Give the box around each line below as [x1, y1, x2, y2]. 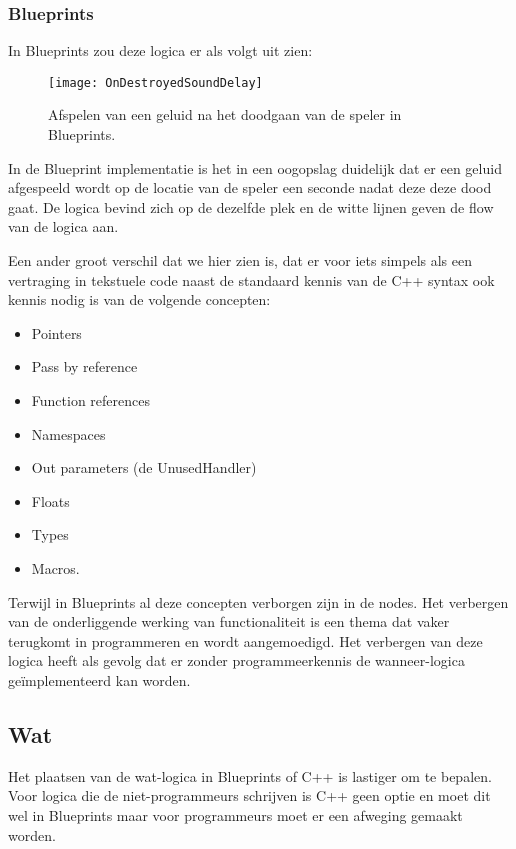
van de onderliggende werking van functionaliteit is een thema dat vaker [8, 611, 450, 632]
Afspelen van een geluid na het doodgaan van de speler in [48, 104, 402, 125]
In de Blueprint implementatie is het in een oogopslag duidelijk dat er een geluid [8, 157, 502, 178]
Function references [31, 390, 150, 410]
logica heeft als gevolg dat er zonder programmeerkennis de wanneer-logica [8, 650, 465, 671]
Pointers [31, 322, 82, 343]
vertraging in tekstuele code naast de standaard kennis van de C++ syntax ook [8, 269, 495, 290]
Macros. [31, 557, 80, 578]
